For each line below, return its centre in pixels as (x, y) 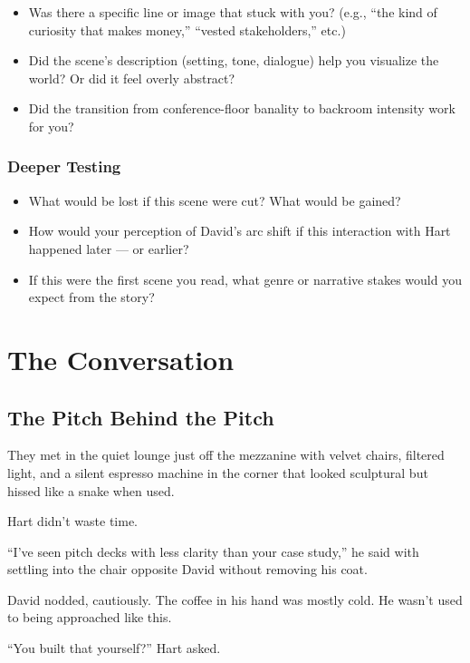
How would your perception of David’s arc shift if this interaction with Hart (240, 231)
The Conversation (121, 359)
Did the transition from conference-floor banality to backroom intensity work (242, 108)
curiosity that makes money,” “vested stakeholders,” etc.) (187, 29)
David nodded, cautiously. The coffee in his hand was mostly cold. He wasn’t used (235, 599)
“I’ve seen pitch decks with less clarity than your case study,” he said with (213, 551)
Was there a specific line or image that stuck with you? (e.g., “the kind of (233, 12)
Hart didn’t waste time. (73, 521)
